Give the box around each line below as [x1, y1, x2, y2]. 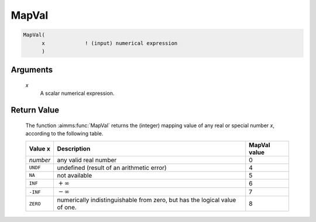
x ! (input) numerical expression [42, 40, 178, 46]
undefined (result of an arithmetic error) [57, 163, 167, 172]
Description [57, 144, 91, 152]
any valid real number [57, 156, 117, 164]
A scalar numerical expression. [40, 90, 115, 97]
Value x [29, 144, 50, 152]
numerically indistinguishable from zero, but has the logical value [57, 196, 236, 204]
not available [57, 171, 92, 179]
